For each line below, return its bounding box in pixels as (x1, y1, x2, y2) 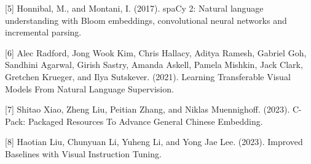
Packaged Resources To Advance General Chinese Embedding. (28, 114, 263, 127)
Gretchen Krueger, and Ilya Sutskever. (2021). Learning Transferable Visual (5, 70, 291, 83)
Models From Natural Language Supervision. (5, 82, 174, 95)
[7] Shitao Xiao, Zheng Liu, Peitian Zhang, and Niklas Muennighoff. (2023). (5, 103, 290, 116)
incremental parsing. (5, 26, 82, 39)
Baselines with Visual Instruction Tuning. (5, 147, 162, 160)
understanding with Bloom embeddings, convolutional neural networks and (5, 13, 287, 26)
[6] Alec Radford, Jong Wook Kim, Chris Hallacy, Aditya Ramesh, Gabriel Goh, (5, 46, 307, 59)
